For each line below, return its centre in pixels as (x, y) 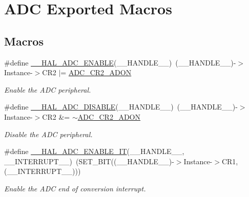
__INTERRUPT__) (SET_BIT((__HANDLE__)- (89, 161)
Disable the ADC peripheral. (48, 134)
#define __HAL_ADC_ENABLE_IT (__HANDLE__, (94, 151)
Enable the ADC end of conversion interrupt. (75, 188)
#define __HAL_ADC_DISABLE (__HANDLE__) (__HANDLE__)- (121, 107)
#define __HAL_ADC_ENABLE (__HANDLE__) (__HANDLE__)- (120, 62)
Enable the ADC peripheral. (48, 89)
